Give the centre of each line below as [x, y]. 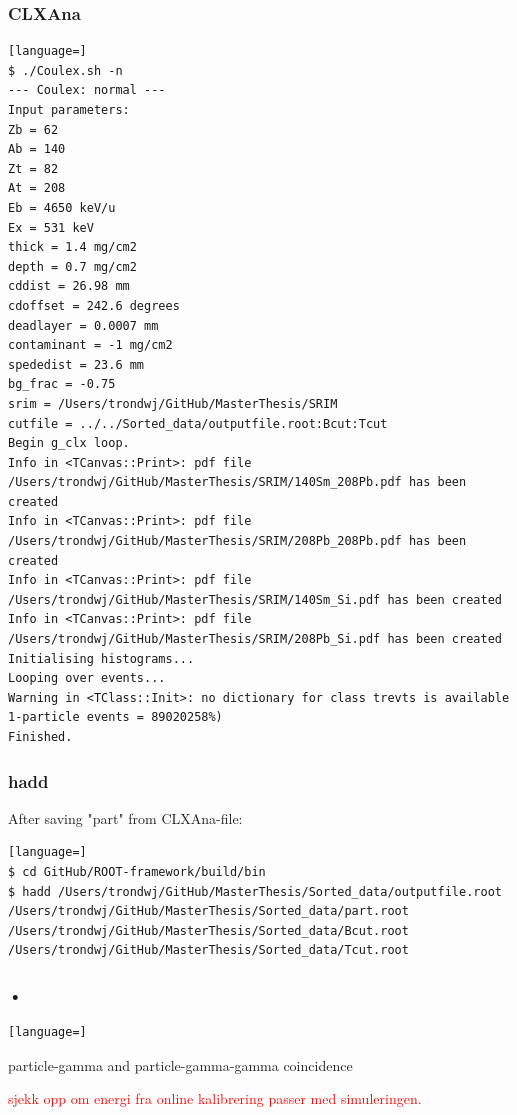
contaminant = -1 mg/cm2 [90, 345]
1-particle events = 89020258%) [115, 717]
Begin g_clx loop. [69, 443]
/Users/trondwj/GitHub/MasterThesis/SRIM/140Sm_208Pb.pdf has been [237, 482]
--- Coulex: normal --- [87, 90]
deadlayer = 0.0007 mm [83, 325]
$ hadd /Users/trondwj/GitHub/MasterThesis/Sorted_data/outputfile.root [255, 891]
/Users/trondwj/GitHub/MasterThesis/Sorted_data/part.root [208, 911]
